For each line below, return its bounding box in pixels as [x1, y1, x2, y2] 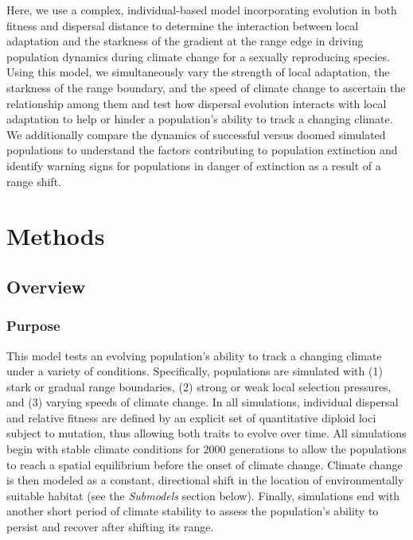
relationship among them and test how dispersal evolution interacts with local [6, 95, 387, 111]
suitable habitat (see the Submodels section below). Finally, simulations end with [6, 487, 400, 503]
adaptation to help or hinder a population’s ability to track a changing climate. [6, 111, 393, 127]
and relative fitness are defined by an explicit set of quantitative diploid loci [6, 409, 376, 425]
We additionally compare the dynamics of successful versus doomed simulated [6, 126, 386, 142]
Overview [6, 274, 86, 298]
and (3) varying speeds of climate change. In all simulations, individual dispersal [6, 394, 399, 410]
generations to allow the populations [229, 441, 407, 457]
